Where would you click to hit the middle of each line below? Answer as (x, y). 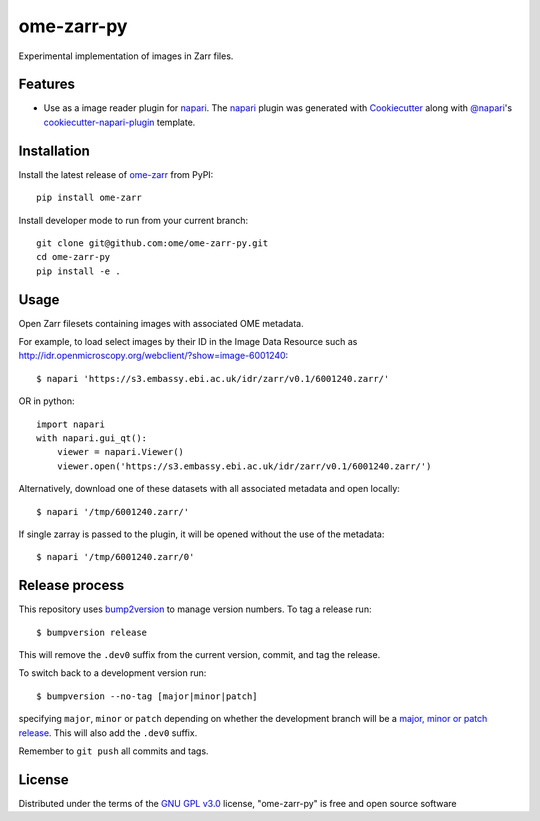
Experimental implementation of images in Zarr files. (126, 56)
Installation (54, 150)
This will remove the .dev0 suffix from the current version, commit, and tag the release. (199, 654)
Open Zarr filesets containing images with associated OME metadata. (161, 323)
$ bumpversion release (92, 632)
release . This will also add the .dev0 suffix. (108, 732)
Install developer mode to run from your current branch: (133, 220)
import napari (70, 424)
